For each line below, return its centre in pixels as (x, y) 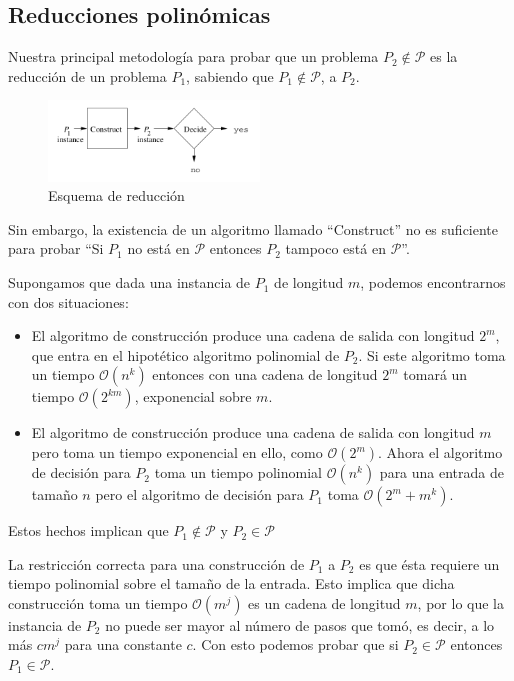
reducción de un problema (87, 75)
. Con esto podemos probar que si (295, 644)
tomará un (435, 374)
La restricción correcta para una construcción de (156, 563)
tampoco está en (335, 248)
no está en (158, 248)
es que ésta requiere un (429, 563)
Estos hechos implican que (88, 530)
